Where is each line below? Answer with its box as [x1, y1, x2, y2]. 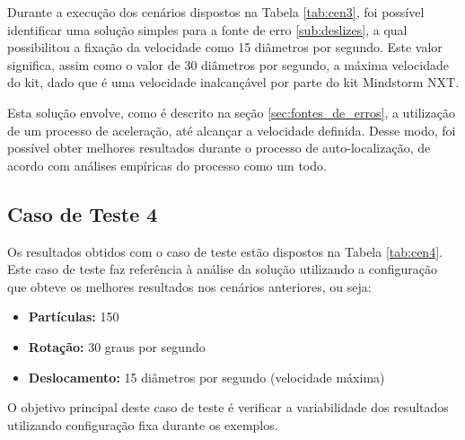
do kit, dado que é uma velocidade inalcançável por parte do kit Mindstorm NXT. [7, 73, 460, 92]
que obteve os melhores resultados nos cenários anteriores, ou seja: [7, 277, 372, 295]
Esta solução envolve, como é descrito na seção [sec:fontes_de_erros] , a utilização [7, 102, 455, 121]
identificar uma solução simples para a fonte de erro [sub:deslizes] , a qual [7, 20, 408, 39]
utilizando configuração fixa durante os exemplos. [7, 415, 278, 434]
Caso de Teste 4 [7, 199, 158, 227]
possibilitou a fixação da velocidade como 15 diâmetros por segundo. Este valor [7, 38, 443, 57]
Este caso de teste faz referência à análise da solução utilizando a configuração [7, 260, 437, 278]
